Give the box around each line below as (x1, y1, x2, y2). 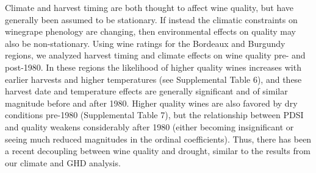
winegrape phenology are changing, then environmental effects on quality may (5, 25, 296, 38)
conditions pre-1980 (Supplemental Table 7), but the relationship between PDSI (5, 108, 304, 121)
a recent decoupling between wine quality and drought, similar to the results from (5, 144, 311, 157)
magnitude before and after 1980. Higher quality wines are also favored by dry (5, 96, 298, 109)
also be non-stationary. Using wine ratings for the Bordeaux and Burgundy (5, 37, 285, 49)
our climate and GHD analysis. (5, 156, 121, 169)
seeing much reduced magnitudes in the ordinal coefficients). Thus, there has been (5, 132, 312, 145)
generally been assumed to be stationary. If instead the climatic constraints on (5, 13, 298, 26)
